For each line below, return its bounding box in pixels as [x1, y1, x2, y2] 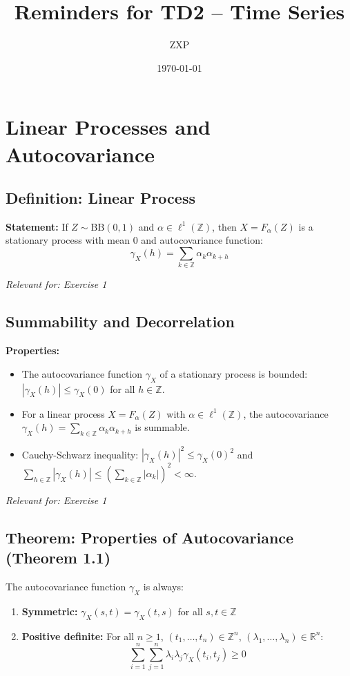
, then [212, 219, 237, 233]
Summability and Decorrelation [6, 311, 235, 332]
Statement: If [6, 219, 68, 233]
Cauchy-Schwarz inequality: [21, 447, 139, 461]
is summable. [135, 420, 190, 434]
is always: [143, 579, 184, 594]
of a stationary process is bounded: [159, 366, 308, 380]
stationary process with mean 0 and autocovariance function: [6, 233, 263, 247]
